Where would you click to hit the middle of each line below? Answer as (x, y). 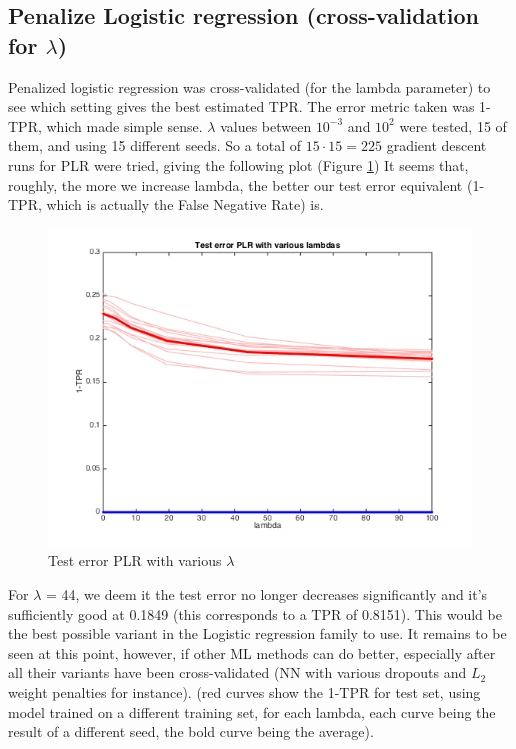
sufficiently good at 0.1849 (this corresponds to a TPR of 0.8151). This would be (255, 613)
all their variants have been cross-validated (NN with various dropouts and (237, 672)
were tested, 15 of (453, 125)
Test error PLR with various (135, 560)
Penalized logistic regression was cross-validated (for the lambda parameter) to (249, 86)
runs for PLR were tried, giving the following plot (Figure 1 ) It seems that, (238, 164)
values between (266, 125)
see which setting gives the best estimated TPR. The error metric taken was (241, 106)
